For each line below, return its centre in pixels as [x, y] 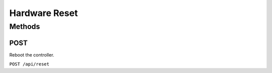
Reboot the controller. [32, 54]
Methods [25, 26]
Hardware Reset [44, 13]
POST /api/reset [29, 64]
